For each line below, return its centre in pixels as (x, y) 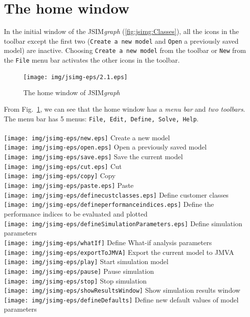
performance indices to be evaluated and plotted (76, 214)
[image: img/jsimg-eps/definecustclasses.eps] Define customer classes (116, 194)
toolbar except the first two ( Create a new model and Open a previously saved (121, 41)
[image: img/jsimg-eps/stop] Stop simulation (75, 280)
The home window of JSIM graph (72, 92)
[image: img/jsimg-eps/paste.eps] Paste (69, 185)
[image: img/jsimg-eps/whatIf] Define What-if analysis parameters (108, 242)
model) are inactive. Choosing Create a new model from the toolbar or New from (125, 50)
